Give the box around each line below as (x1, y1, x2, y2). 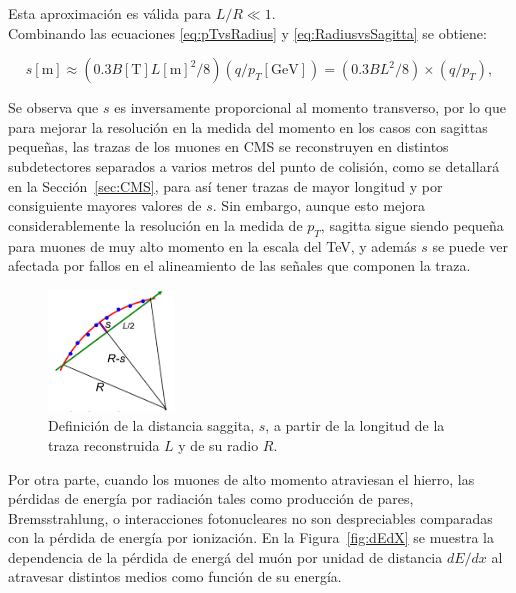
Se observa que (8, 97, 99, 118)
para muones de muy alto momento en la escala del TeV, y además (8, 235, 417, 256)
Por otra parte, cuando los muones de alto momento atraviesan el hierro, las (8, 468, 475, 489)
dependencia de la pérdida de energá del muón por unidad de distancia (8, 546, 443, 567)
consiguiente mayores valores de (8, 195, 202, 216)
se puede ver (432, 235, 508, 256)
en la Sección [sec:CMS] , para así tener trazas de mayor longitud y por (8, 175, 443, 196)
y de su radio (178, 434, 259, 455)
